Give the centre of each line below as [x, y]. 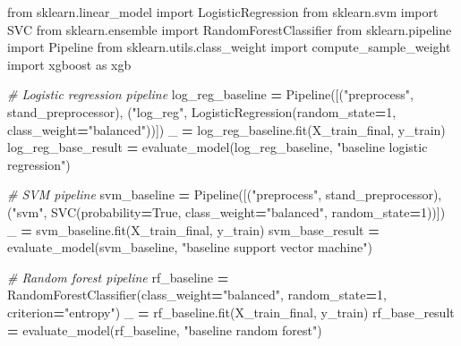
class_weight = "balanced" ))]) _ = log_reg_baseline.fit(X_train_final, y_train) [226, 129]
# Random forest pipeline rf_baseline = [118, 277]
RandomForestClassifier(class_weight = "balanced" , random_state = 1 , [197, 295]
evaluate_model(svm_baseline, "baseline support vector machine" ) [190, 247]
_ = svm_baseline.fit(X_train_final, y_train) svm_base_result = [193, 229]
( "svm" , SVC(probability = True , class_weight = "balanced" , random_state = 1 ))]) [226, 211]
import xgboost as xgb [69, 64]
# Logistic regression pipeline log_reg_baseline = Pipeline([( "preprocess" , [210, 94]
